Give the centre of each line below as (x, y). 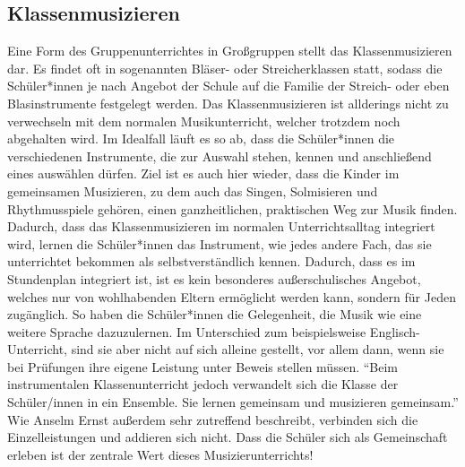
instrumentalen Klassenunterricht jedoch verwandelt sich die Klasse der (203, 384)
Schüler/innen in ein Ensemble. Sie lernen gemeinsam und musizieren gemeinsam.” (233, 402)
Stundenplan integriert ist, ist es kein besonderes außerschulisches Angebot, (214, 278)
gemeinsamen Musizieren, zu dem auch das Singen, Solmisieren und (193, 190)
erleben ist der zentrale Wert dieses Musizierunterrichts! (160, 454)
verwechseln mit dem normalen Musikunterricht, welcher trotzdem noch (204, 121)
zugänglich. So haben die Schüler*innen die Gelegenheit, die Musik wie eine (215, 314)
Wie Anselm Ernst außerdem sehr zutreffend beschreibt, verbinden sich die (213, 419)
